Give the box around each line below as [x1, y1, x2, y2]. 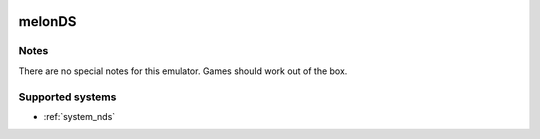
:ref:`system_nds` [43, 110, 116, 122]
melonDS [18, 13, 77, 30]
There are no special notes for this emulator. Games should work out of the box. [18, 65, 348, 77]
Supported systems [18, 90, 117, 104]
